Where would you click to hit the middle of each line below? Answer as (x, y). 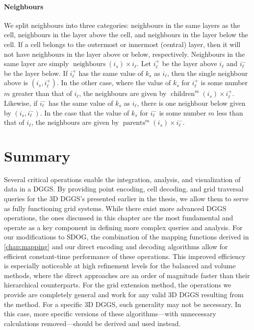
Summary (37, 155)
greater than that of (42, 93)
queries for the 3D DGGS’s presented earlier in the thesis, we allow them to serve (126, 199)
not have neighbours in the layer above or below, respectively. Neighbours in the (125, 54)
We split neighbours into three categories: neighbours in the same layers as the (122, 25)
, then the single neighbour (208, 73)
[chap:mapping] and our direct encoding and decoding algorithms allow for (116, 247)
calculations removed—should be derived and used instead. (92, 323)
